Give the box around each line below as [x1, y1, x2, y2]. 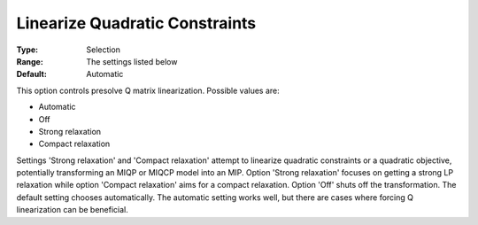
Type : [16, 44, 39, 55]
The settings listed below [86, 56, 178, 66]
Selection [86, 44, 121, 55]
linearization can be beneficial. [16, 205, 128, 215]
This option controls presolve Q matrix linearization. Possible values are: [16, 85, 281, 96]
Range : [16, 56, 43, 66]
